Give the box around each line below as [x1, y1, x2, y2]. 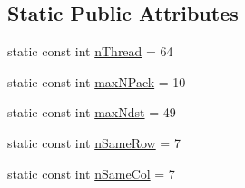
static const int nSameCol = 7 [7, 163, 175, 183]
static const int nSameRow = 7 [7, 133, 181, 152]
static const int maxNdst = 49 [7, 103, 176, 122]
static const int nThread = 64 [7, 42, 173, 61]
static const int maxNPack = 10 [7, 72, 186, 91]
